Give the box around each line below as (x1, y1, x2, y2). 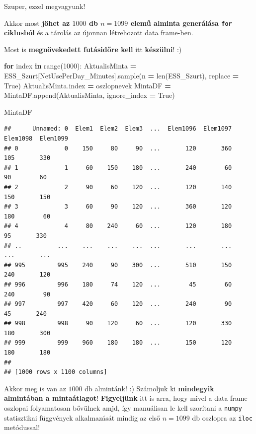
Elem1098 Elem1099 (4, 135, 68, 142)
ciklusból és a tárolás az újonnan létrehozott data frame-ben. (4, 27, 193, 38)
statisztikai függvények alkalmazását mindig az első (4, 412, 161, 423)
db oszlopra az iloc (192, 412, 253, 423)
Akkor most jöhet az (4, 17, 70, 28)
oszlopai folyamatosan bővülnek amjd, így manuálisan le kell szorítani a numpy (4, 403, 242, 413)
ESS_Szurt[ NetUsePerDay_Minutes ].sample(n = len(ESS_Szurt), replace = (4, 71, 239, 81)
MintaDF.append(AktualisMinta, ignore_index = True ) (4, 90, 175, 100)
